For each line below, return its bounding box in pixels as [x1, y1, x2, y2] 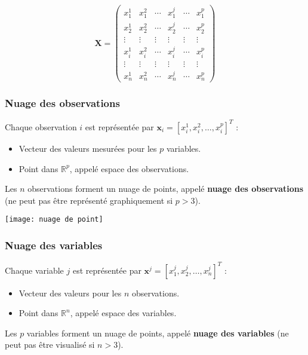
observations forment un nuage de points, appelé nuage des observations [27, 182, 304, 195]
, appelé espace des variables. [70, 307, 177, 319]
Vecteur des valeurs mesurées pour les [19, 142, 157, 154]
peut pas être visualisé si [5, 338, 95, 351]
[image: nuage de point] [5, 215, 103, 224]
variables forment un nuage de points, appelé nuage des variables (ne [26, 326, 289, 339]
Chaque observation [5, 120, 77, 133]
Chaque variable [5, 264, 64, 276]
